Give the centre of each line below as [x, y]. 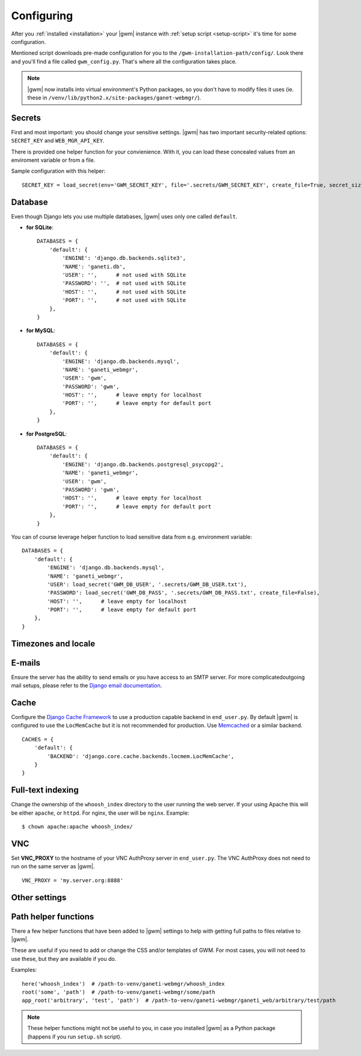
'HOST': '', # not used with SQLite [124, 292]
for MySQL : [41, 330]
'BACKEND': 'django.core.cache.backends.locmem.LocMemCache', [141, 756]
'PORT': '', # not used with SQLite [124, 300]
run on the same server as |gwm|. [53, 866]
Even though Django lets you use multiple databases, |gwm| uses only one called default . [124, 216]
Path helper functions [53, 917]
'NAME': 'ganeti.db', [94, 267]
